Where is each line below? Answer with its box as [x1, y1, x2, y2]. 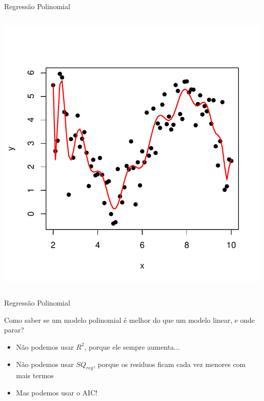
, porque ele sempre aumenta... [84, 341, 180, 352]
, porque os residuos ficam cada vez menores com [93, 358, 246, 369]
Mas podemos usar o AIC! [16, 387, 97, 397]
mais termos [16, 370, 54, 381]
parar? [4, 324, 24, 335]
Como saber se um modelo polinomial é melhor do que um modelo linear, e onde [4, 314, 255, 325]
